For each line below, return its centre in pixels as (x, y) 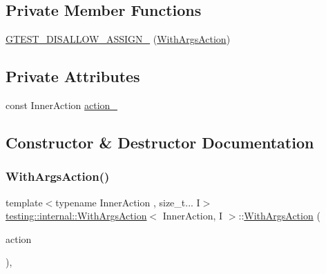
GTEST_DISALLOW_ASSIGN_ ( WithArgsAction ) (118, 39)
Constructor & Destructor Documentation (160, 142)
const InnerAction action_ (61, 105)
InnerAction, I (193, 216)
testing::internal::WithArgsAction (76, 216)
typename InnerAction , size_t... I (128, 202)
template (24, 202)
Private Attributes (73, 76)
